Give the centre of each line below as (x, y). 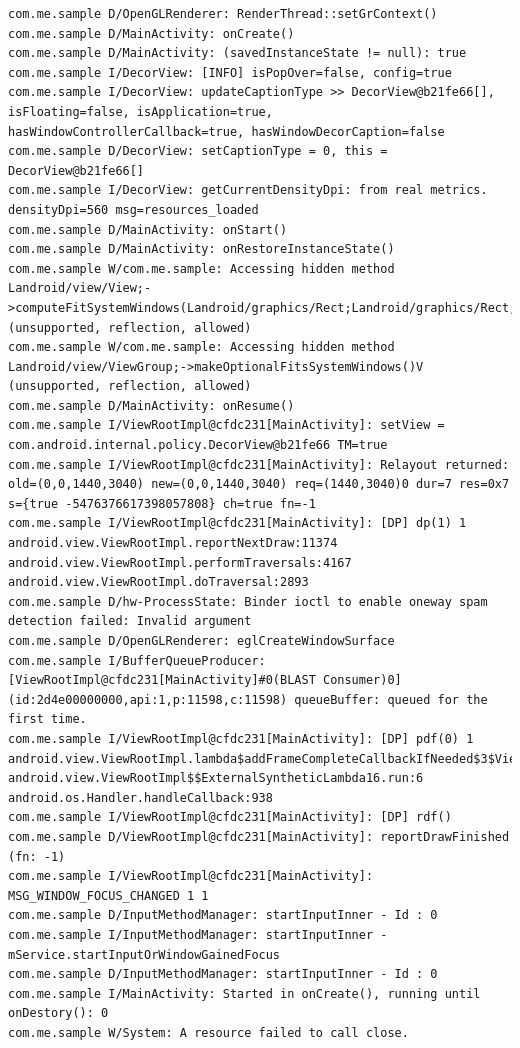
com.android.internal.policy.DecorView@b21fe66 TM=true (198, 445)
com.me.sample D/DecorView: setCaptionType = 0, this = (198, 151)
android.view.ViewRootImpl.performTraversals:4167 (180, 562)
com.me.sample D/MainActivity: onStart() (148, 229)
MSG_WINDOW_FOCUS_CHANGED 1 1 (108, 895)
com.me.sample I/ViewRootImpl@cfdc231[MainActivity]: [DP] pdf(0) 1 (241, 738)
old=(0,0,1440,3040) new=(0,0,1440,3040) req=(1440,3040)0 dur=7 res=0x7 (259, 484)
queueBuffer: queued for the (391, 699)
